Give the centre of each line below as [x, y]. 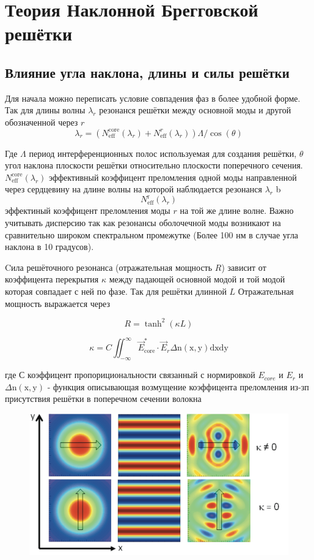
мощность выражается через [57, 303]
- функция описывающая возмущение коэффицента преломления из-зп [178, 386]
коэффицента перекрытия [52, 279]
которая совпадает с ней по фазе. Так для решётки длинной [116, 291]
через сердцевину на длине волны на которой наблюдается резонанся [133, 189]
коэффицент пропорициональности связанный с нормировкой [141, 375]
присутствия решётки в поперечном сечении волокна [103, 399]
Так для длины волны [45, 110]
